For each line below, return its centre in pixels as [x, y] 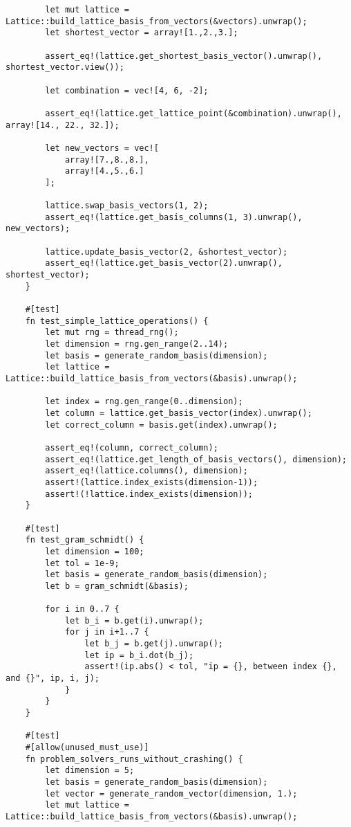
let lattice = [77, 367]
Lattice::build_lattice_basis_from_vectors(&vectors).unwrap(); [156, 21]
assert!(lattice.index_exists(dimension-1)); [152, 482]
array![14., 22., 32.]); [63, 125]
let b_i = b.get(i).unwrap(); [134, 620]
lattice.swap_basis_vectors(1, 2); [127, 206]
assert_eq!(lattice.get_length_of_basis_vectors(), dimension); [196, 459]
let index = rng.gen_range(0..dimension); [144, 402]
